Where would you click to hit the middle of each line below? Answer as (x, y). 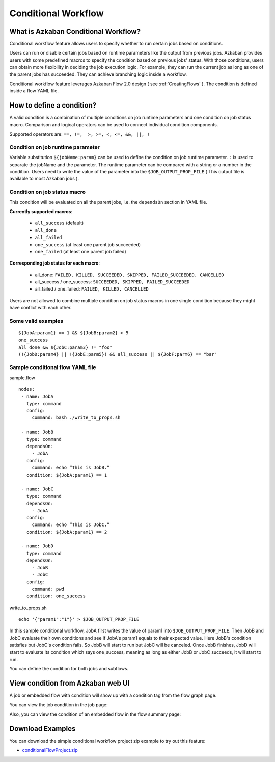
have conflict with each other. (40, 308)
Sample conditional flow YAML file (53, 367)
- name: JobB (37, 432)
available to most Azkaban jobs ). (44, 179)
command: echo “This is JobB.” (71, 468)
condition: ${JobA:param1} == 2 (67, 532)
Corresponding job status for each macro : (55, 263)
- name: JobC (37, 489)
